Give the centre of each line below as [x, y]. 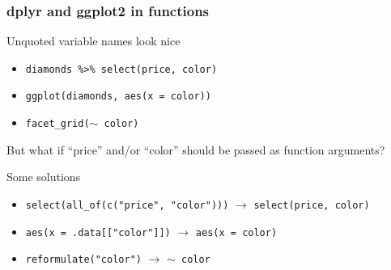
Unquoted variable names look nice [93, 41]
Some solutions [44, 177]
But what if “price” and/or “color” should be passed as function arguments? [196, 149]
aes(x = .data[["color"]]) [98, 232]
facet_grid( [57, 124]
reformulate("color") [83, 260]
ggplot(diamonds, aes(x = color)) [118, 97]
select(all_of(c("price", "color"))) [127, 205]
